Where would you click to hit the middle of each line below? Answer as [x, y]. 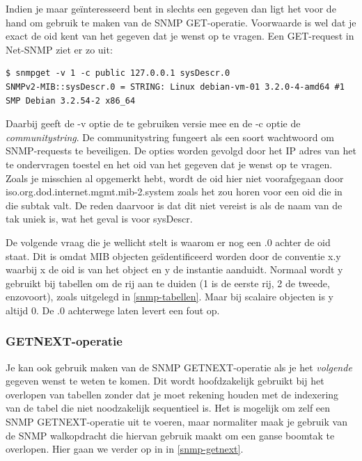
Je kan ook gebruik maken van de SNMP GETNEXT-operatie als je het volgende [179, 367]
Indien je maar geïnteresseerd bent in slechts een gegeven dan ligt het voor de [171, 8]
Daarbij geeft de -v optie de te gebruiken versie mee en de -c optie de [153, 123]
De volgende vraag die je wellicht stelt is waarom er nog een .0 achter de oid [168, 242]
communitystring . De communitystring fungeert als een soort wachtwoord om [170, 137]
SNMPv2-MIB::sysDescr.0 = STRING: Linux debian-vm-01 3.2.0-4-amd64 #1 [175, 87]
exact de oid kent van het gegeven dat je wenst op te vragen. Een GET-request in [180, 36]
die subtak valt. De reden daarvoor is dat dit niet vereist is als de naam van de [174, 205]
